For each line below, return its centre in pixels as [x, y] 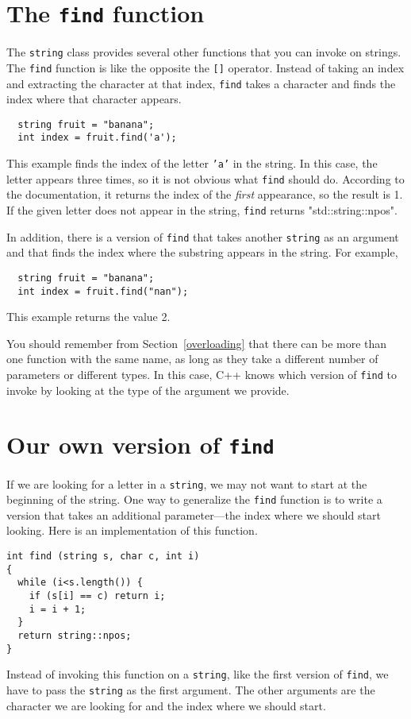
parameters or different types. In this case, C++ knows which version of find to [202, 375]
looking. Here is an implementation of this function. [132, 530]
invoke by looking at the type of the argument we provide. [148, 390]
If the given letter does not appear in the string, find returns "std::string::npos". [202, 210]
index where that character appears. [94, 99]
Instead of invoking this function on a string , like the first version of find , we [198, 674]
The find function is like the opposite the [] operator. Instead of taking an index [205, 67]
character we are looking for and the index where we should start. [166, 705]
